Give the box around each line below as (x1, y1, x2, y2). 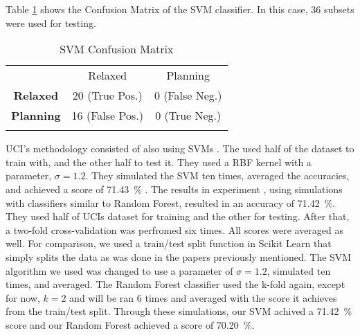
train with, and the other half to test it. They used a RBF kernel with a (6, 154, 312, 169)
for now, (6, 290, 40, 305)
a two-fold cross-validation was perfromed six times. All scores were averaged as (6, 222, 344, 237)
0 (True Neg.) (155, 107, 222, 124)
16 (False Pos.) (71, 107, 143, 124)
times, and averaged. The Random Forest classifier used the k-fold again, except (6, 277, 345, 291)
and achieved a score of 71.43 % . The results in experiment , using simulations (6, 181, 343, 196)
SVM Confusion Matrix (60, 41, 174, 57)
